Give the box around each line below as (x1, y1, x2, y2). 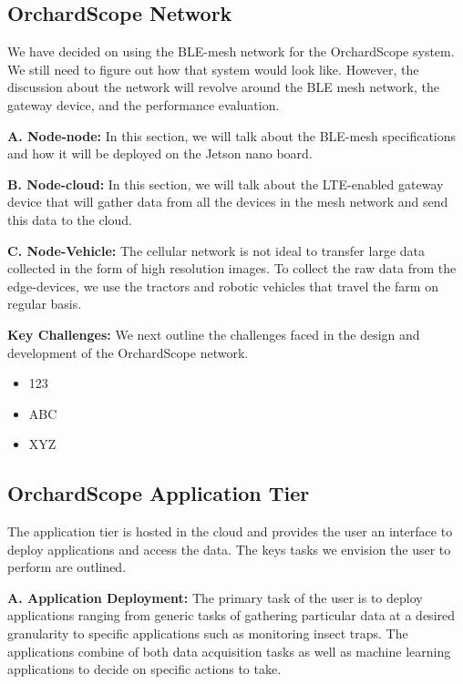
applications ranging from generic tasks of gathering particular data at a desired (7, 606, 456, 625)
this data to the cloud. (7, 209, 132, 229)
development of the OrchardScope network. (7, 342, 249, 362)
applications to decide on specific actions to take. (7, 659, 282, 679)
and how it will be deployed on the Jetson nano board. (7, 144, 313, 163)
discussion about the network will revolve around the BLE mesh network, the (7, 77, 439, 97)
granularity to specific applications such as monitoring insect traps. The (7, 624, 408, 643)
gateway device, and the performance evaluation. (7, 95, 280, 114)
